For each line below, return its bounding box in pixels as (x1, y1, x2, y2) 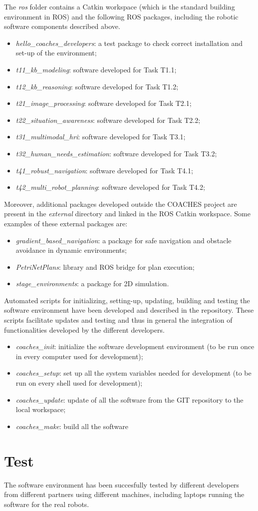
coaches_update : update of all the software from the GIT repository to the (15, 394, 244, 405)
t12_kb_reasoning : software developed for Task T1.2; (15, 81, 179, 91)
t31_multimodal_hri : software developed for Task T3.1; (15, 131, 186, 142)
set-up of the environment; (15, 47, 97, 58)
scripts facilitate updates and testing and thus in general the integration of (4, 315, 233, 325)
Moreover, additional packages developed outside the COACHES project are (4, 198, 237, 209)
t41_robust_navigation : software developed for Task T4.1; (15, 165, 193, 175)
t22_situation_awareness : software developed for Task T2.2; (15, 114, 201, 125)
